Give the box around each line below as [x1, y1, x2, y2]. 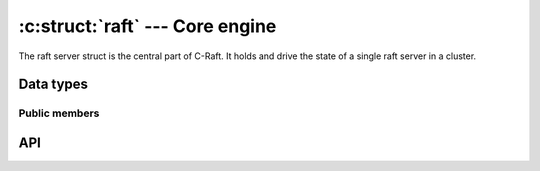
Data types [18, 76, 89, 93]
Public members [18, 106, 100, 120]
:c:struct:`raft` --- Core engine [18, 15, 277, 37]
